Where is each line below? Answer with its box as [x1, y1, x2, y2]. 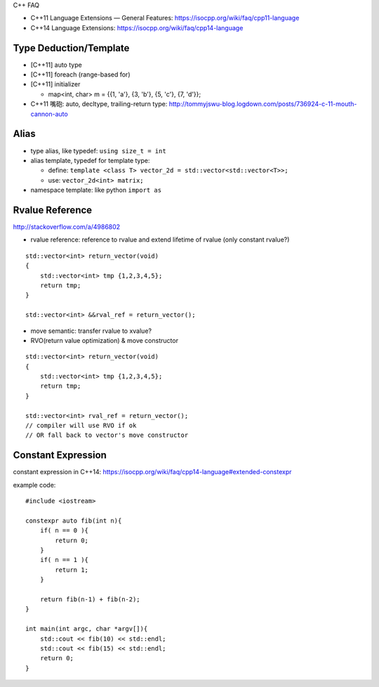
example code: [13, 480, 56, 489]
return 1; [55, 565, 89, 574]
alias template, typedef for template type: [30, 156, 150, 164]
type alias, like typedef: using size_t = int [30, 146, 166, 155]
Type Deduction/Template [13, 42, 130, 54]
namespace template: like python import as [30, 186, 161, 195]
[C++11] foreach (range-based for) [30, 70, 131, 79]
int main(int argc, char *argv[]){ [25, 625, 148, 633]
